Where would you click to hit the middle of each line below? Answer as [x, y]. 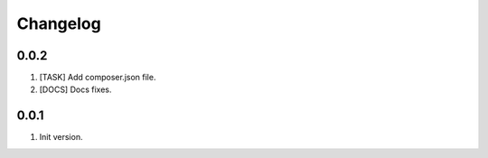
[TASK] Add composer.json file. [98, 78]
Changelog [59, 23]
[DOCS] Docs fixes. [75, 89]
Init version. [61, 137]
